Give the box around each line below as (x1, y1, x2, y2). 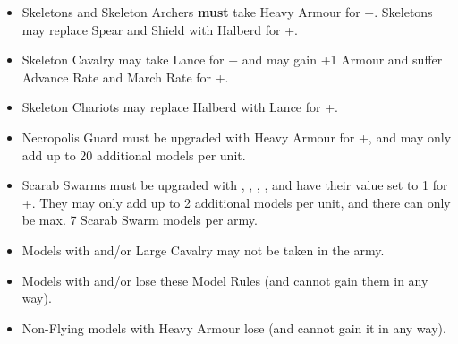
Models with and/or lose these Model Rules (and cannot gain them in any (21, 271, 428, 289)
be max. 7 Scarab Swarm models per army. (21, 211, 258, 229)
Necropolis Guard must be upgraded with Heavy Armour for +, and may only (21, 127, 452, 146)
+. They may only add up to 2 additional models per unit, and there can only (21, 193, 451, 211)
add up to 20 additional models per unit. (21, 145, 246, 164)
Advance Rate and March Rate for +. (21, 67, 229, 86)
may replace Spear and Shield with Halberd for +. (21, 20, 298, 39)
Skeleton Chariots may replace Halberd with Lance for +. (21, 98, 338, 116)
